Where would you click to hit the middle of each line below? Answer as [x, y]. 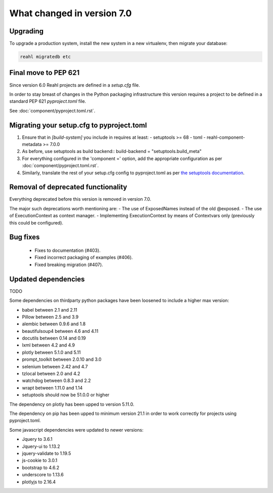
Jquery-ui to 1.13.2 [41, 446]
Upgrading [27, 31]
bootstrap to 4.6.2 [41, 467]
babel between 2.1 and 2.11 [50, 310]
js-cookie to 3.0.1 [40, 461]
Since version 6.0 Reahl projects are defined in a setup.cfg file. [75, 85]
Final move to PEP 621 [44, 73]
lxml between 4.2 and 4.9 [49, 345]
